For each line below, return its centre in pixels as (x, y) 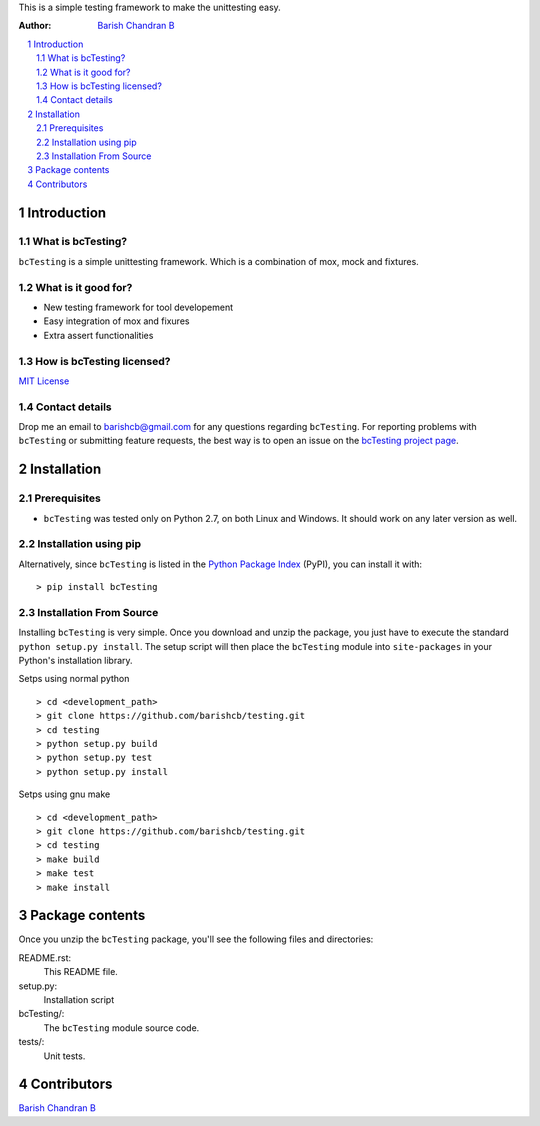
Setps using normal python (74, 679)
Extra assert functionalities (98, 335)
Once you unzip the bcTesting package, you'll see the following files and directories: (196, 939)
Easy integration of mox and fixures (116, 321)
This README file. (81, 972)
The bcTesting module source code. (121, 1027)
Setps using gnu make (64, 794)
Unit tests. (64, 1056)
